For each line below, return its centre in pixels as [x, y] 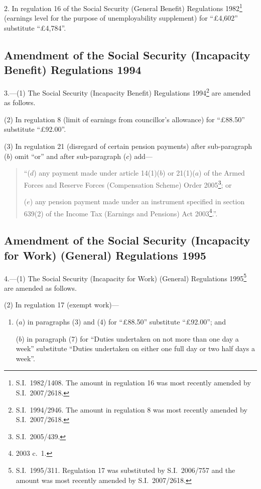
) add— [141, 156]
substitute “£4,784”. [35, 27]
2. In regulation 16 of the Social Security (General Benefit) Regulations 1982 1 [123, 7]
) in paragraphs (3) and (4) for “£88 [79, 321]
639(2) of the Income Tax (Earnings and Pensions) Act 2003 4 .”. [121, 212]
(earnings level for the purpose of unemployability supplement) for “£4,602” [121, 18]
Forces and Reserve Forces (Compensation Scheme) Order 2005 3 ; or [128, 184]
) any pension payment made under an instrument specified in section [137, 201]
